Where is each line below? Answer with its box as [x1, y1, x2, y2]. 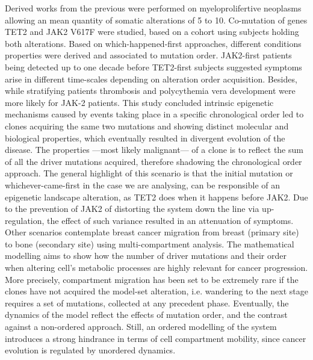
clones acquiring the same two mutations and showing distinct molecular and [5, 119, 289, 132]
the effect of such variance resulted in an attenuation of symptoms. [47, 214, 294, 226]
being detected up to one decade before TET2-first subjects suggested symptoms [5, 60, 302, 73]
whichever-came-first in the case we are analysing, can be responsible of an [5, 178, 280, 191]
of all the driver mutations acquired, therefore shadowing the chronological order [5, 155, 302, 167]
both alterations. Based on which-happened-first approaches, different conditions [5, 37, 302, 49]
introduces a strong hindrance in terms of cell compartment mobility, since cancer [5, 332, 306, 344]
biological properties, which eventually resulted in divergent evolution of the [5, 131, 285, 144]
